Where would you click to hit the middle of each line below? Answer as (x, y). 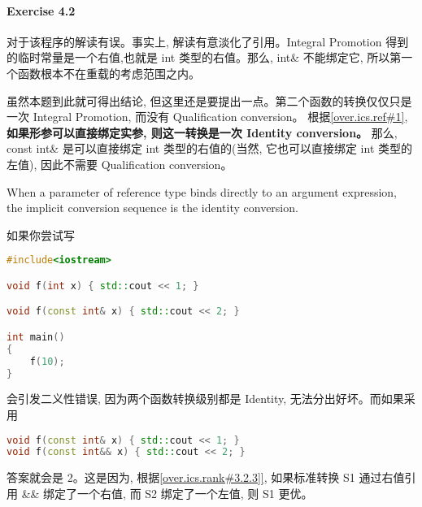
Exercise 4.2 (41, 10)
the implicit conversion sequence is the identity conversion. (152, 208)
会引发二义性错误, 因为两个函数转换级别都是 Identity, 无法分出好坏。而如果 (205, 399)
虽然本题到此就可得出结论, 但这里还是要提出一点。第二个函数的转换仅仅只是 (209, 100)
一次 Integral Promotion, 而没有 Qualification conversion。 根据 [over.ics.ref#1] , (207, 117)
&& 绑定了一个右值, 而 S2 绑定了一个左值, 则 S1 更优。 (167, 493)
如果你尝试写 (41, 234)
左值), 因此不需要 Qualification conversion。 (120, 164)
